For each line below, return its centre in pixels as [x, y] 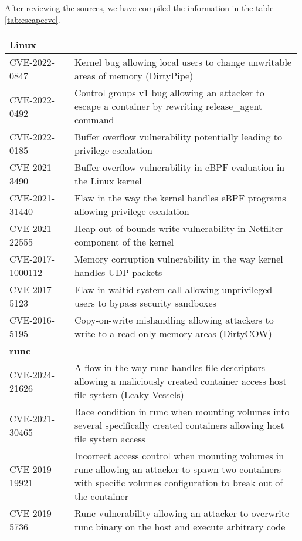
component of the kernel [124, 242]
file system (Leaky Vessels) [129, 395]
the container [101, 496]
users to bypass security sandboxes [145, 303]
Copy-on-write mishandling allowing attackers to [174, 320]
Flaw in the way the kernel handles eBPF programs [180, 198]
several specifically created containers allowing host [179, 425]
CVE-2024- [32, 374]
